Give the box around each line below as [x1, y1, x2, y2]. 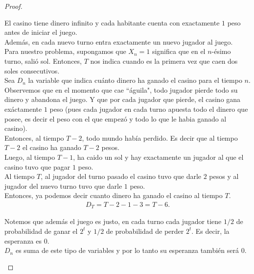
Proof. [4, 1, 23, 11]
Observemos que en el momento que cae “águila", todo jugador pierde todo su [4, 84, 238, 95]
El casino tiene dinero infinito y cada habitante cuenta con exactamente [4, 17, 220, 27]
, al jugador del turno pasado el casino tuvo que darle [41, 171, 202, 181]
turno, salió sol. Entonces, [4, 55, 82, 66]
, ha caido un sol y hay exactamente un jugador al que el [73, 151, 244, 162]
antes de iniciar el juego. [4, 27, 77, 37]
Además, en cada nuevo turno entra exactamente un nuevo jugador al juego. [4, 36, 233, 47]
